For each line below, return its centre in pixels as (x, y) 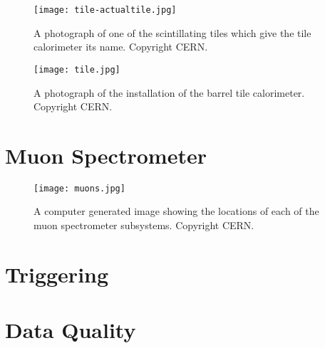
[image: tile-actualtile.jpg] (105, 10)
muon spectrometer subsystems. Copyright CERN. (144, 225)
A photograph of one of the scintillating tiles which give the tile (172, 32)
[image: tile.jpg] (77, 69)
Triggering (57, 274)
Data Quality (71, 330)
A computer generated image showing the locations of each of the (176, 211)
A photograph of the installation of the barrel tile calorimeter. (169, 92)
